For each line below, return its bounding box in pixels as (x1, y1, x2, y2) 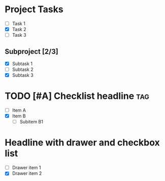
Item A (12, 107, 26, 113)
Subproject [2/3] (5, 47, 59, 56)
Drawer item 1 (12, 165, 41, 171)
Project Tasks (5, 4, 64, 15)
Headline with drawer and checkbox (5, 137, 160, 148)
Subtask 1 (12, 60, 32, 67)
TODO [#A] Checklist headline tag (5, 90, 149, 102)
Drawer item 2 (12, 170, 42, 176)
